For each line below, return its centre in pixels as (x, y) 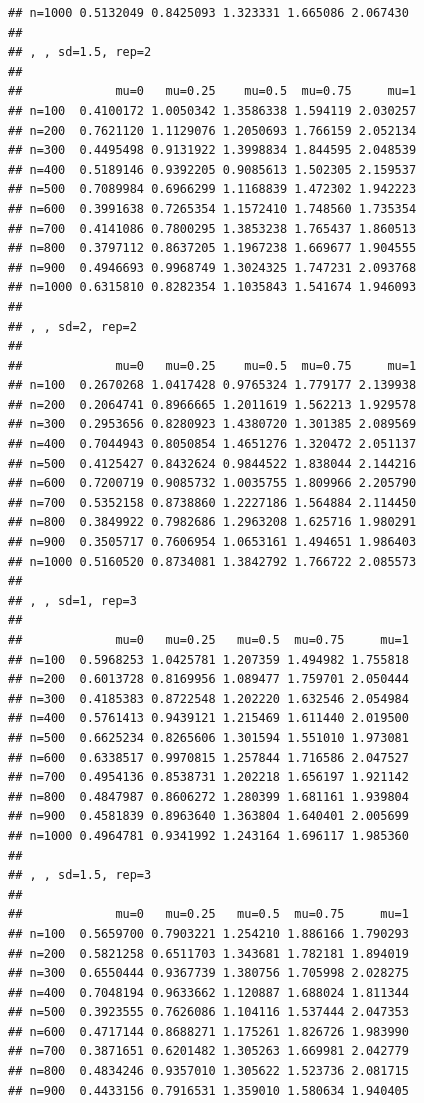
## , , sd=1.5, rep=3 (80, 875)
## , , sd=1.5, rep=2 (80, 52)
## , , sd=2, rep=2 (72, 326)
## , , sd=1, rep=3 (72, 600)
